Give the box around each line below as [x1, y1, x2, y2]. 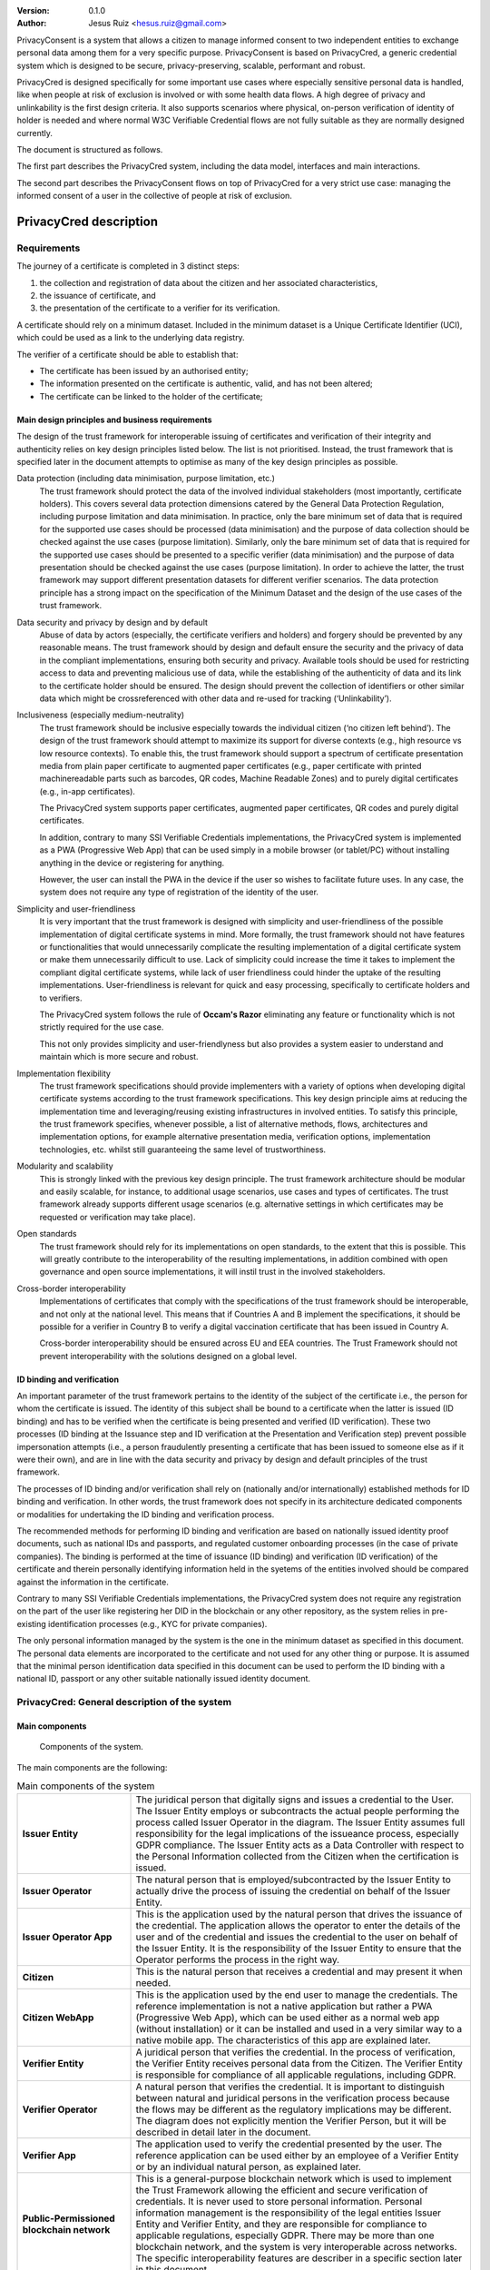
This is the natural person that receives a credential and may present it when [135, 1966, 463, 1979]
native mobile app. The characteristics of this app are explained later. [135, 2034, 431, 2047]
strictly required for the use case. [39, 1021, 164, 1032]
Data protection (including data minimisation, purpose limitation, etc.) [16, 473, 276, 484]
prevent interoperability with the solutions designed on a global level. [39, 1350, 298, 1361]
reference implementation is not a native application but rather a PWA [135, 2000, 433, 2013]
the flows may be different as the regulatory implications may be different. [135, 2103, 452, 2116]
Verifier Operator [22, 2103, 98, 2116]
